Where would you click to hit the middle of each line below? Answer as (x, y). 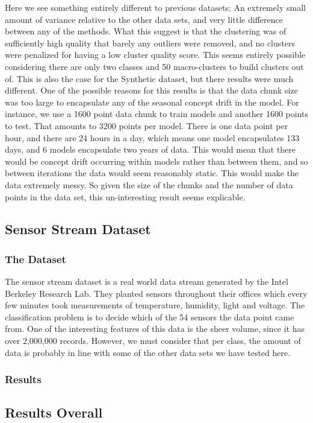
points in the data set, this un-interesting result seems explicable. (125, 196)
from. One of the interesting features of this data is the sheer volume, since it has (155, 329)
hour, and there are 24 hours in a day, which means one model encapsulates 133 (152, 137)
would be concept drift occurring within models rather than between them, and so (156, 161)
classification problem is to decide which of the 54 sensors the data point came (150, 316)
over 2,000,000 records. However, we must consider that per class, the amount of (153, 341)
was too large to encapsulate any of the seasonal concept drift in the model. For (152, 102)
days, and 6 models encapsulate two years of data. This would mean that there (150, 149)
